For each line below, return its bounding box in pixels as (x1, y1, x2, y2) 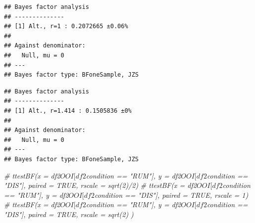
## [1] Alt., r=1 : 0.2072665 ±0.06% (4, 23, 128, 30)
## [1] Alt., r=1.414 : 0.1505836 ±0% (4, 107, 132, 114)
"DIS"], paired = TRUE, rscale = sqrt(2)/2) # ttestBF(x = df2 (4, 180, 197, 190)
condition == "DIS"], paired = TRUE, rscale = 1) (94, 189, 249, 200)
